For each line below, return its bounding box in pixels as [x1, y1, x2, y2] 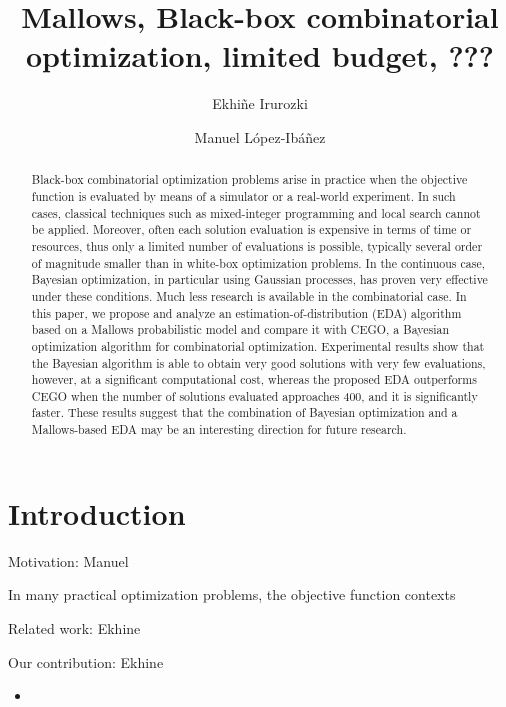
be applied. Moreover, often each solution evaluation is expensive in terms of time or [31, 221, 472, 238]
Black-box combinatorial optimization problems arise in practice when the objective [31, 171, 468, 188]
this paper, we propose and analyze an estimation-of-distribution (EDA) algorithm [31, 304, 462, 321]
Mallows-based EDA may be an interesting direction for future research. [31, 421, 407, 438]
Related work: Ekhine [8, 617, 141, 638]
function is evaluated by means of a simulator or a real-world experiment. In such [31, 187, 456, 204]
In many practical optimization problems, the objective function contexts [8, 584, 456, 605]
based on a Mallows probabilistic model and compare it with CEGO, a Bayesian [31, 321, 450, 338]
